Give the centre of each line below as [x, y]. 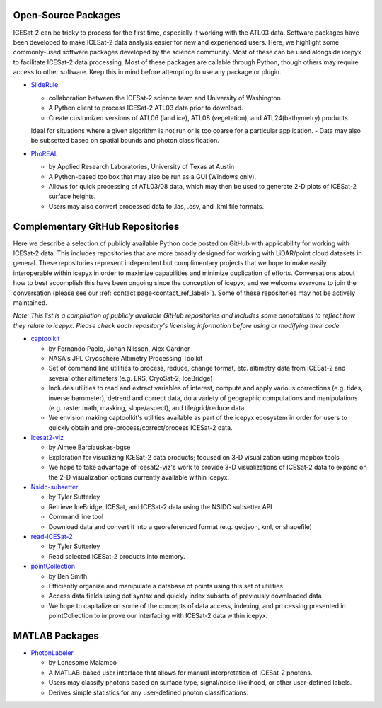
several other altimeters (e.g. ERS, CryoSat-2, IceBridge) [131, 378]
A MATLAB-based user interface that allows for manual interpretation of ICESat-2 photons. [180, 673]
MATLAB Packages [56, 636]
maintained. [30, 303]
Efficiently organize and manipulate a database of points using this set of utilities [166, 586]
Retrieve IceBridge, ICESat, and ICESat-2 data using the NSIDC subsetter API [160, 506]
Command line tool [76, 517]
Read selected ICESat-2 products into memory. [117, 556]
